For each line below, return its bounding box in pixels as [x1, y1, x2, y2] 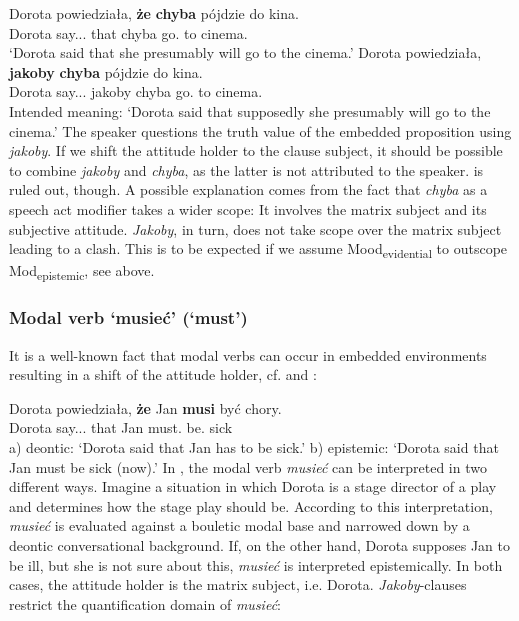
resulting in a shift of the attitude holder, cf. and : [9, 364, 317, 385]
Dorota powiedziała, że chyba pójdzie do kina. [9, 3, 299, 23]
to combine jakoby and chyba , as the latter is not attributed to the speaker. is [9, 159, 484, 180]
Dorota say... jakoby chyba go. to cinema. [9, 81, 263, 102]
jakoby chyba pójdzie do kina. [9, 61, 203, 82]
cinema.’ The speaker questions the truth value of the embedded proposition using [9, 120, 512, 141]
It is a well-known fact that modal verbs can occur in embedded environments [9, 344, 487, 365]
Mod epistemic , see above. [9, 260, 155, 284]
